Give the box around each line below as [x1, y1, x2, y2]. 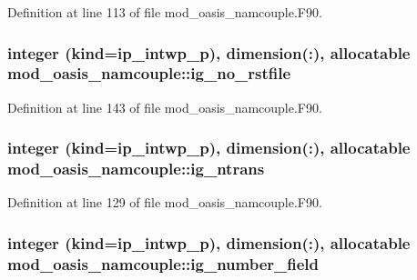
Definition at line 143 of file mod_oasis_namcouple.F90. [7, 97, 322, 116]
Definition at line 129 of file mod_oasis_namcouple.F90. [7, 193, 322, 212]
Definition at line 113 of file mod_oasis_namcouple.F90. [7, 3, 322, 21]
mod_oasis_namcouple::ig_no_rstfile [7, 62, 291, 85]
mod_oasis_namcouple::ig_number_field [7, 252, 320, 275]
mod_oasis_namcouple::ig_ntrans [7, 157, 265, 180]
